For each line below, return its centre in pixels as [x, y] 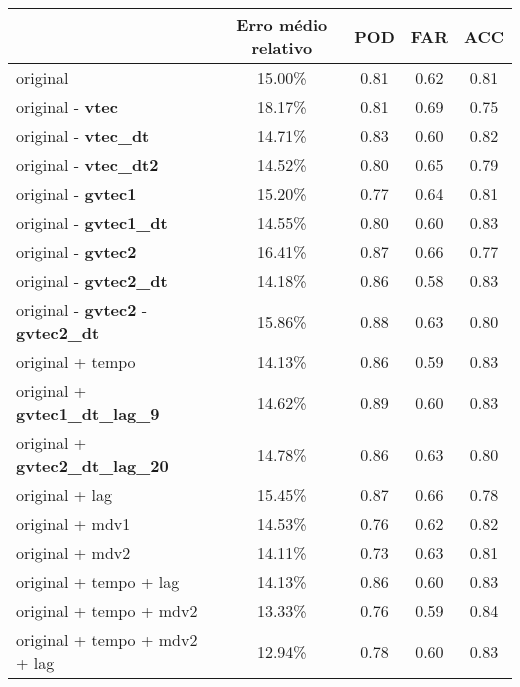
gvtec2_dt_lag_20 [92, 465]
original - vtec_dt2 [87, 164]
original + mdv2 [73, 552]
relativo [282, 47]
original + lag [64, 494]
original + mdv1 [73, 523]
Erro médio [282, 24]
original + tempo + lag [98, 581]
